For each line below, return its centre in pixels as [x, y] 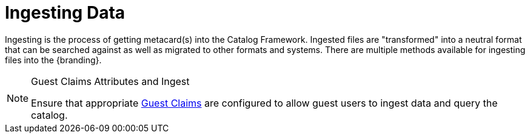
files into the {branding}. [53, 60]
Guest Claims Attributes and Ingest [110, 81]
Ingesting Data [65, 13]
